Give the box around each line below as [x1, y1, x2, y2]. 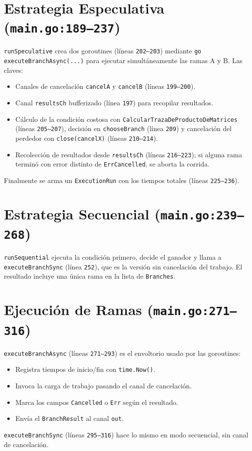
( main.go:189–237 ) [4, 17, 120, 37]
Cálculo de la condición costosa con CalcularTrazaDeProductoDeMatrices [15, 114, 238, 124]
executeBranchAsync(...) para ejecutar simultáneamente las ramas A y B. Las [4, 55, 243, 66]
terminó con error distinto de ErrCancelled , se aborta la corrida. [15, 159, 210, 169]
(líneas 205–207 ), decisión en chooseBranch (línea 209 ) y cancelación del [15, 123, 232, 134]
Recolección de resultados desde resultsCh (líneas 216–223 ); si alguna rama [15, 149, 242, 159]
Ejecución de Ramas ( [4, 300, 153, 319]
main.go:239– [160, 208, 244, 222]
